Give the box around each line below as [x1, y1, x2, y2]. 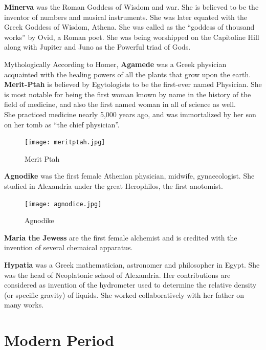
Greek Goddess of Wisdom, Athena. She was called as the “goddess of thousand [4, 21, 255, 32]
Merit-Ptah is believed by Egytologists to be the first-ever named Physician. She [4, 79, 262, 90]
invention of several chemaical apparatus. [4, 242, 133, 253]
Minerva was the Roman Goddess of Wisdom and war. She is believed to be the [4, 2, 259, 12]
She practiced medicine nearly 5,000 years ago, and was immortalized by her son [4, 108, 256, 119]
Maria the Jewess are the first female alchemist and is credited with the [4, 232, 237, 243]
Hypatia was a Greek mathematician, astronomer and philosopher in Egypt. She [4, 259, 260, 270]
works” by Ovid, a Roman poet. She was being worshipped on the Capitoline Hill [4, 31, 259, 42]
